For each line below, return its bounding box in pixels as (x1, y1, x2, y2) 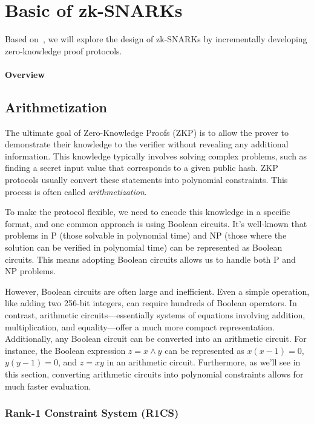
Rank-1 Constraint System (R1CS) (5, 405, 179, 420)
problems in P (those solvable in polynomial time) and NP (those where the (5, 229, 287, 242)
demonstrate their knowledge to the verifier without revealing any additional (5, 138, 289, 150)
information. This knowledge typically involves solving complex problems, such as (5, 149, 307, 162)
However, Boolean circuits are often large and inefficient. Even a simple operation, (5, 284, 310, 297)
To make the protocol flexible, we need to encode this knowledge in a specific (5, 205, 290, 218)
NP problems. (5, 265, 56, 277)
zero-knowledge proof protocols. (5, 44, 122, 57)
